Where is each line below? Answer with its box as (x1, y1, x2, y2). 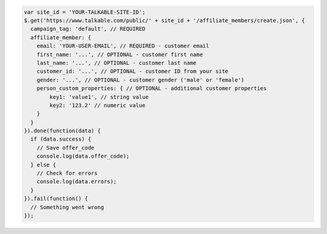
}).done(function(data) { (24, 127, 101, 135)
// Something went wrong (30, 204, 104, 210)
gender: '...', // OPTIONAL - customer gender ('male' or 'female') (36, 76, 245, 83)
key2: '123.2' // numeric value (49, 102, 145, 109)
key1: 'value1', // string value (49, 93, 149, 100)
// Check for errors (36, 170, 98, 177)
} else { (30, 161, 56, 168)
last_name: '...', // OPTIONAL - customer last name (36, 59, 197, 66)
